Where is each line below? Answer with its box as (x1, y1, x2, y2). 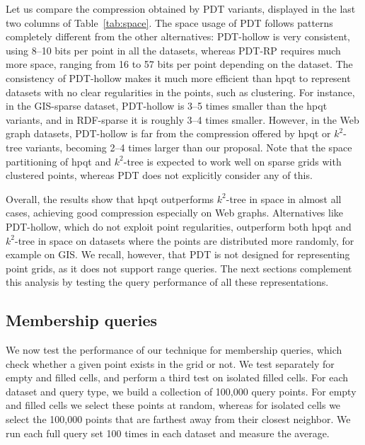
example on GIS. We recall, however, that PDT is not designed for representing (6, 247, 350, 262)
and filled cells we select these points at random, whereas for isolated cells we (6, 398, 341, 412)
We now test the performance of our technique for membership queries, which (6, 342, 342, 357)
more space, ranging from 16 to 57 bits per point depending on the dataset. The (6, 57, 353, 71)
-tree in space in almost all (226, 191, 342, 206)
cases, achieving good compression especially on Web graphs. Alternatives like (6, 205, 344, 220)
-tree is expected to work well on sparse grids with (123, 154, 342, 168)
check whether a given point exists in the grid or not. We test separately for (6, 356, 335, 371)
